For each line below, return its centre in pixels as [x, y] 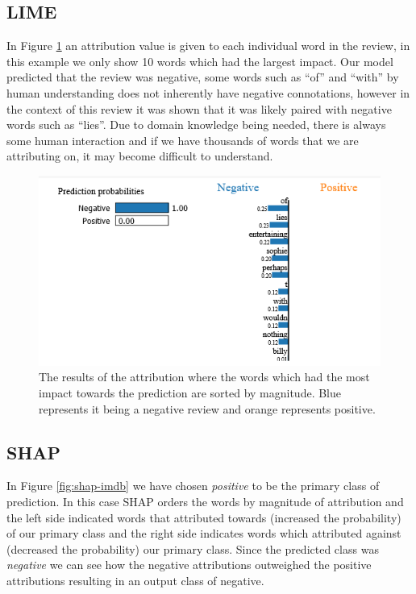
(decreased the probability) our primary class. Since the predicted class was [193, 548]
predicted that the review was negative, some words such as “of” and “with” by [203, 77]
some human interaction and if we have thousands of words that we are [183, 140]
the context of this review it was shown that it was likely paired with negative [199, 108]
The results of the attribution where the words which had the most [204, 377]
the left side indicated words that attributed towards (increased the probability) [204, 517]
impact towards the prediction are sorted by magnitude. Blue [190, 393]
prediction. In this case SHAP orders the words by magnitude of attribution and [205, 502]
